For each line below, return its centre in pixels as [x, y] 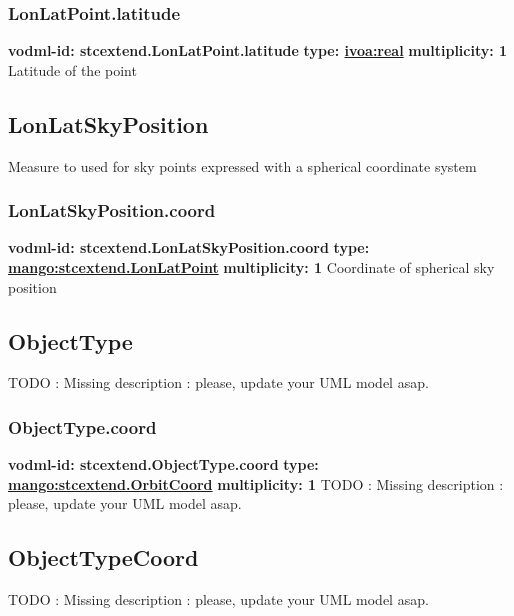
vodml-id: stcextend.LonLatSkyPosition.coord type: [189, 247]
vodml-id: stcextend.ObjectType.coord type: [163, 464]
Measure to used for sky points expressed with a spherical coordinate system [242, 165]
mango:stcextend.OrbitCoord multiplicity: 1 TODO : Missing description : [256, 483]
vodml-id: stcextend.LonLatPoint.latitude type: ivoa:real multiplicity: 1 [258, 50]
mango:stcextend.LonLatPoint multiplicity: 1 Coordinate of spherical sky [251, 267]
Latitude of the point [72, 69]
